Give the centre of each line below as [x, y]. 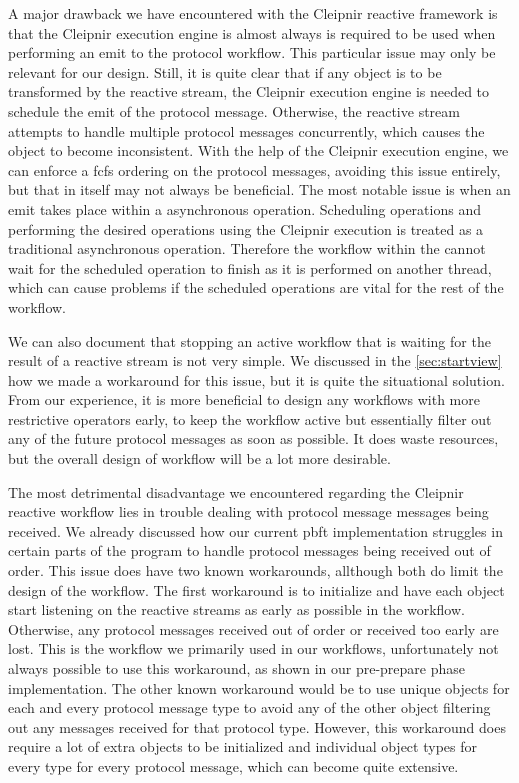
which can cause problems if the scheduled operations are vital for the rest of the [256, 287]
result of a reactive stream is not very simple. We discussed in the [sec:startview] [255, 360]
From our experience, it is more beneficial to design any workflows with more [244, 399]
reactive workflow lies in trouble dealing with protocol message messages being [248, 511]
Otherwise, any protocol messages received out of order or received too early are [253, 628]
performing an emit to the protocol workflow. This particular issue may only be [252, 52]
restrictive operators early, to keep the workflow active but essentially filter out [250, 418]
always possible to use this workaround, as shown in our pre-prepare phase [237, 668]
